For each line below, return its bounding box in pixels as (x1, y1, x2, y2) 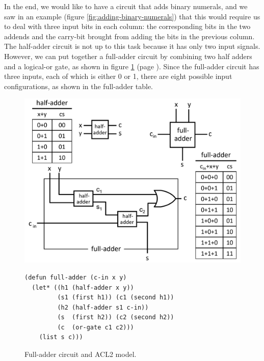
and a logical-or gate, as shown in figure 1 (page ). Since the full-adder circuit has (4, 61, 259, 71)
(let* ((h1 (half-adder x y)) (32, 284, 134, 291)
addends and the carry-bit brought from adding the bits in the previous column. (4, 31, 255, 41)
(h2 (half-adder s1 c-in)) (57, 303, 149, 311)
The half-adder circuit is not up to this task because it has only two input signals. (4, 41, 260, 51)
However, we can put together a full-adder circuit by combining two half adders (4, 50, 252, 61)
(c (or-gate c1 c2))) (57, 323, 134, 331)
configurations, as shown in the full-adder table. (4, 80, 153, 91)
